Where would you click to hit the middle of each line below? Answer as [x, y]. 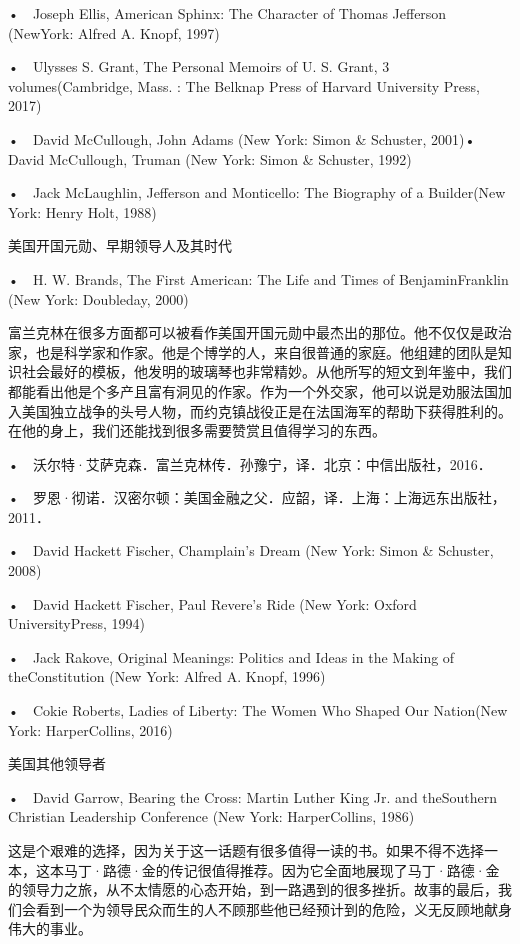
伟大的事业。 [50, 928]
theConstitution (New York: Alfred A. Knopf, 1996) [167, 676]
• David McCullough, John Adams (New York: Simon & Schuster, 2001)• [242, 138]
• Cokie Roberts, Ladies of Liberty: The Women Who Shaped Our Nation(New [258, 710]
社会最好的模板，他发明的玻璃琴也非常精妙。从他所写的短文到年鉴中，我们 [266, 371]
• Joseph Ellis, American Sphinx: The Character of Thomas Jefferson [227, 13]
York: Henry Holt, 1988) [82, 211]
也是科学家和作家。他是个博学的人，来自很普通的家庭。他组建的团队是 [266, 351]
